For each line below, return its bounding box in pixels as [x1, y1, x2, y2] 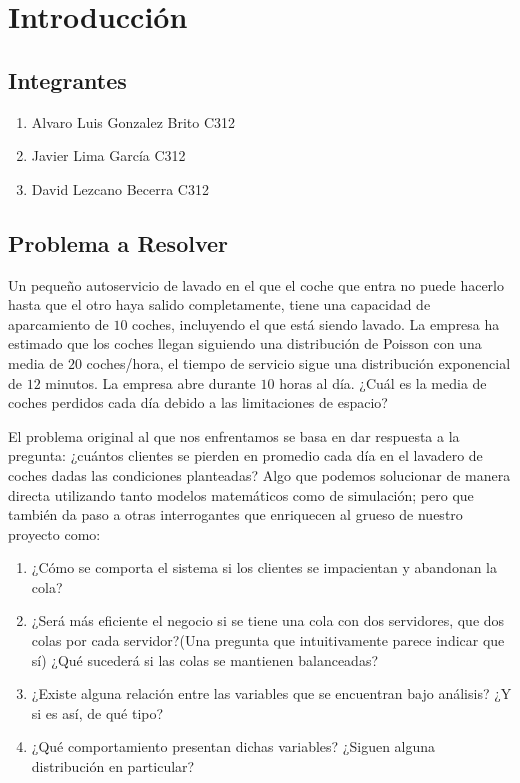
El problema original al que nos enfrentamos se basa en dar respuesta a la [8, 425, 460, 446]
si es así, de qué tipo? [31, 702, 164, 723]
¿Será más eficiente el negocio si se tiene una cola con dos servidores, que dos [31, 610, 505, 631]
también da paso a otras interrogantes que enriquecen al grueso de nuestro [8, 504, 463, 525]
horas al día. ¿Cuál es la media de [279, 372, 487, 393]
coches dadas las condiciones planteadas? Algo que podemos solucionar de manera [8, 464, 511, 485]
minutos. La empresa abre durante [45, 372, 256, 393]
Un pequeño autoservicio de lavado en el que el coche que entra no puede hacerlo [8, 274, 504, 295]
